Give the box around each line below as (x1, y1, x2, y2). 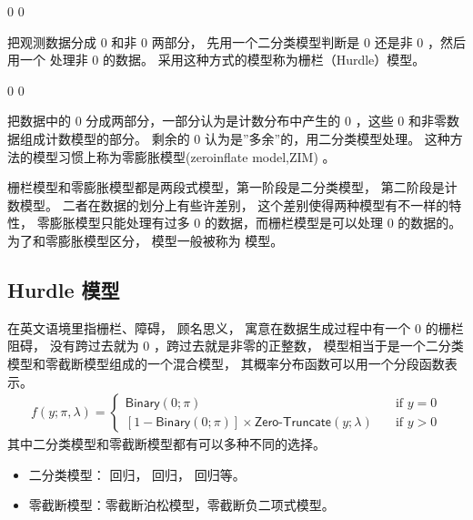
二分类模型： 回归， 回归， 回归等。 (28, 464, 246, 484)
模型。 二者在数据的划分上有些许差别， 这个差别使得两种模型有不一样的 (19, 195, 449, 214)
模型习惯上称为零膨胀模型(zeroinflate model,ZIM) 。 (32, 147, 336, 166)
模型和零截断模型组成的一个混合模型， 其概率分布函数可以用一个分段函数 (7, 353, 445, 372)
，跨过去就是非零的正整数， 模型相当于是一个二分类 (153, 336, 464, 355)
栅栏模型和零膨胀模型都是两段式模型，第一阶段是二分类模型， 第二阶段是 (7, 178, 445, 197)
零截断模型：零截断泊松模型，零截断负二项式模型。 (28, 495, 335, 515)
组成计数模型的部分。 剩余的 (19, 128, 190, 148)
